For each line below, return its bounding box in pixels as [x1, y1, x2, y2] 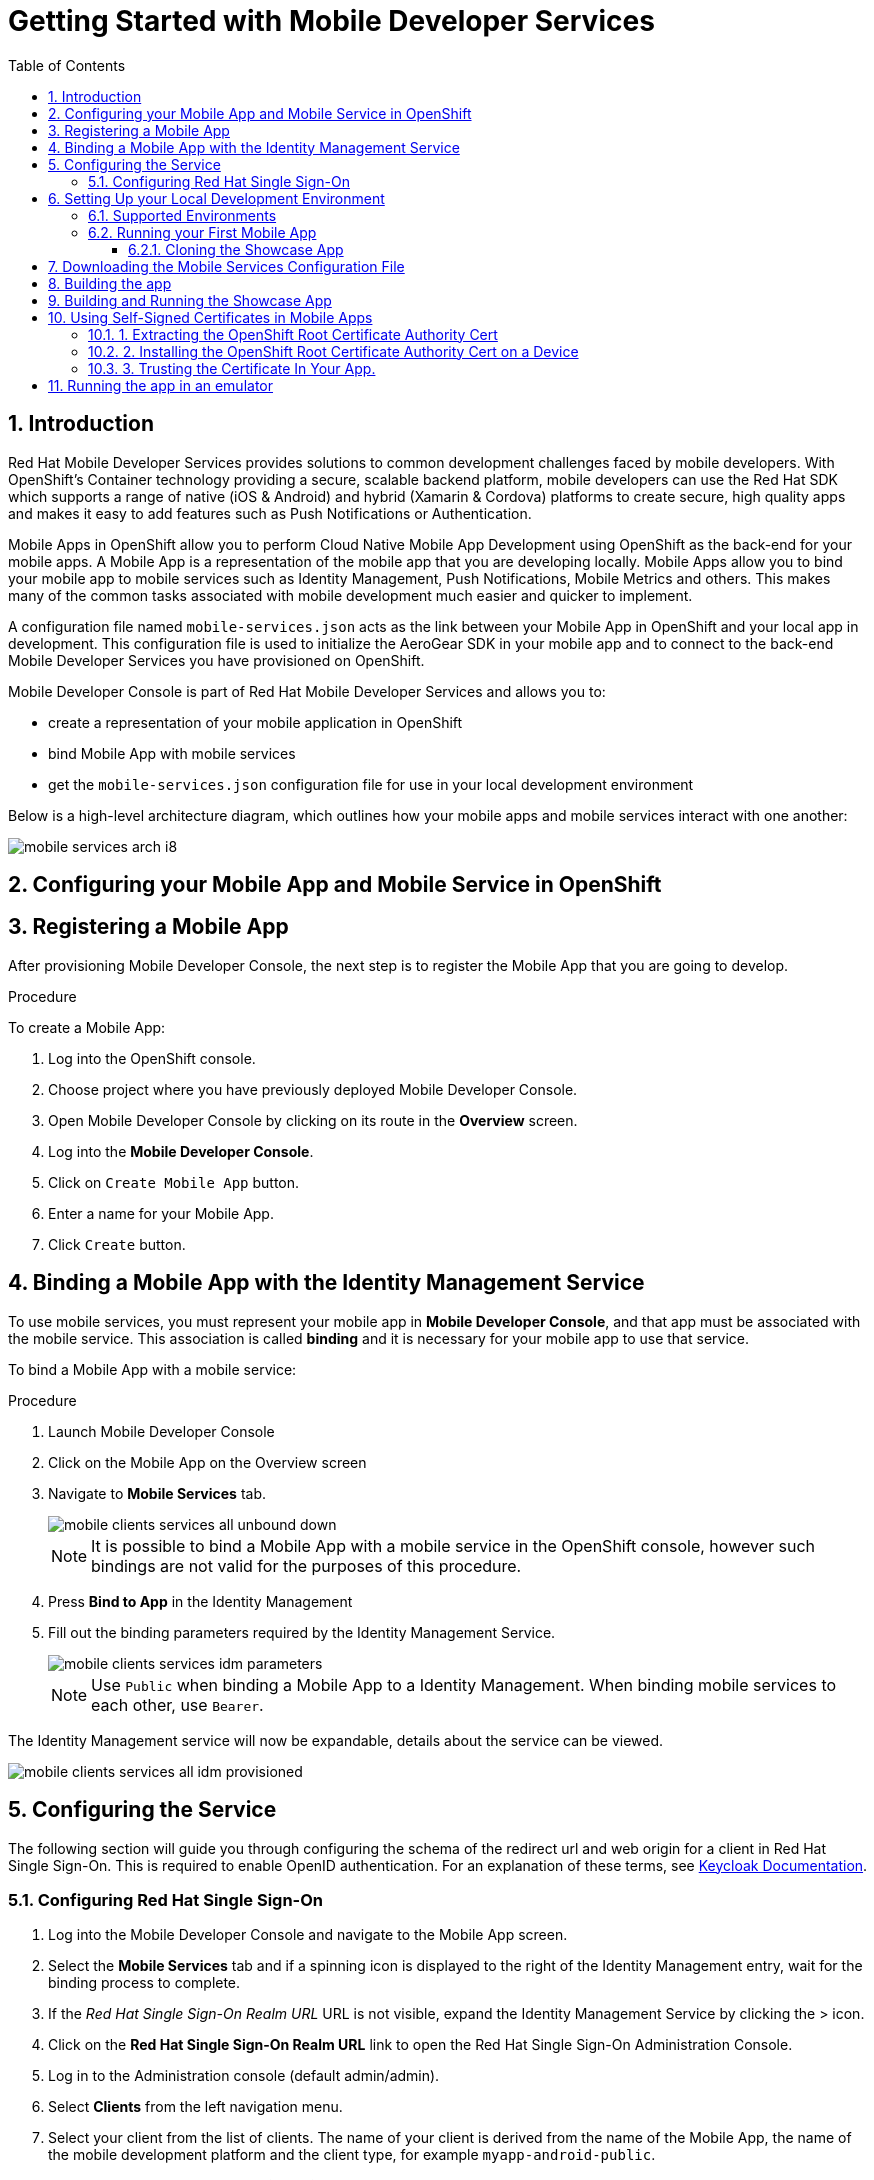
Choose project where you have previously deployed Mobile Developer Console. [48, 1080, 578, 1098]
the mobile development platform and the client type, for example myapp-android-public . [48, 2146, 656, 2164]
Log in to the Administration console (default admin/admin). [48, 2067, 440, 2085]
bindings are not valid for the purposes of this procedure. [91, 1555, 522, 1576]
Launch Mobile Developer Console [48, 1422, 275, 1440]
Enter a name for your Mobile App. [48, 1204, 274, 1222]
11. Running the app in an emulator [48, 376, 274, 394]
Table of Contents [8, 56, 126, 74]
